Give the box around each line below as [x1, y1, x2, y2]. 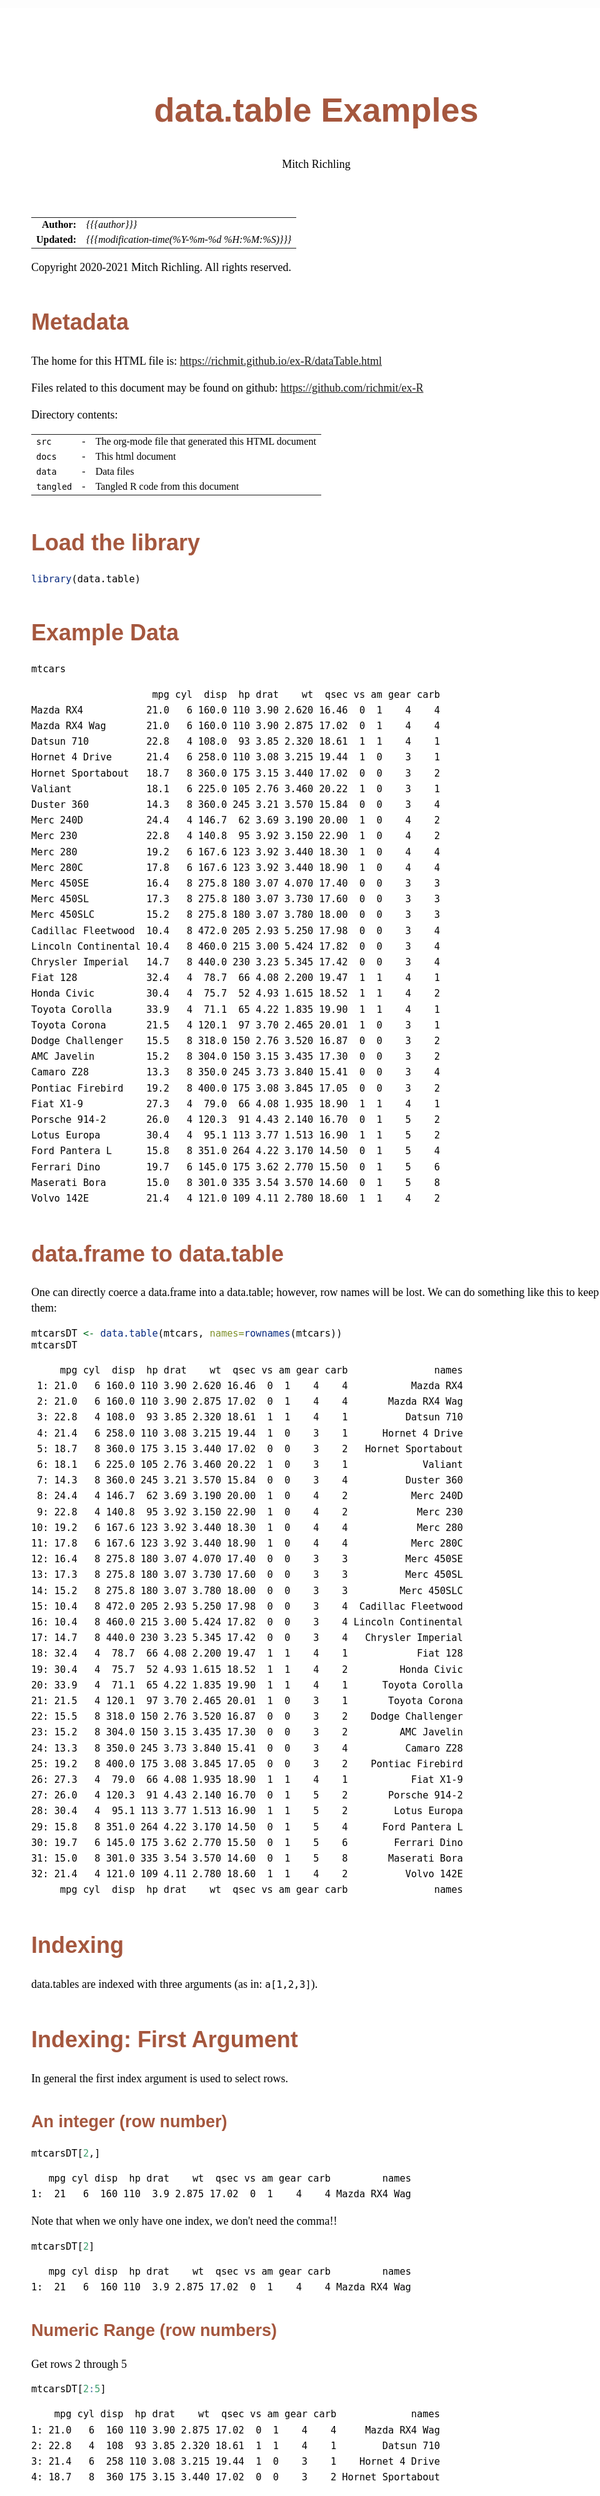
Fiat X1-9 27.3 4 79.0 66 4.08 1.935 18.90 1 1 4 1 [31, 1097, 440, 1110]
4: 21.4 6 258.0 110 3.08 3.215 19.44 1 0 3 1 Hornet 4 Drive [36, 1427, 464, 1440]
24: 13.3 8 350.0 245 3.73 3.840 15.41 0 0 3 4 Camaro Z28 [31, 1742, 464, 1755]
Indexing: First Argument [31, 2026, 299, 2053]
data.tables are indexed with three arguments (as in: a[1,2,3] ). [31, 1977, 319, 1991]
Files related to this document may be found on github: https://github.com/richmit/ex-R [31, 381, 424, 395]
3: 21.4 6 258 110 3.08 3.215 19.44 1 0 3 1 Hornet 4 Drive [31, 2456, 440, 2468]
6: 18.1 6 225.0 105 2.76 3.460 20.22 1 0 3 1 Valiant [36, 1458, 464, 1471]
